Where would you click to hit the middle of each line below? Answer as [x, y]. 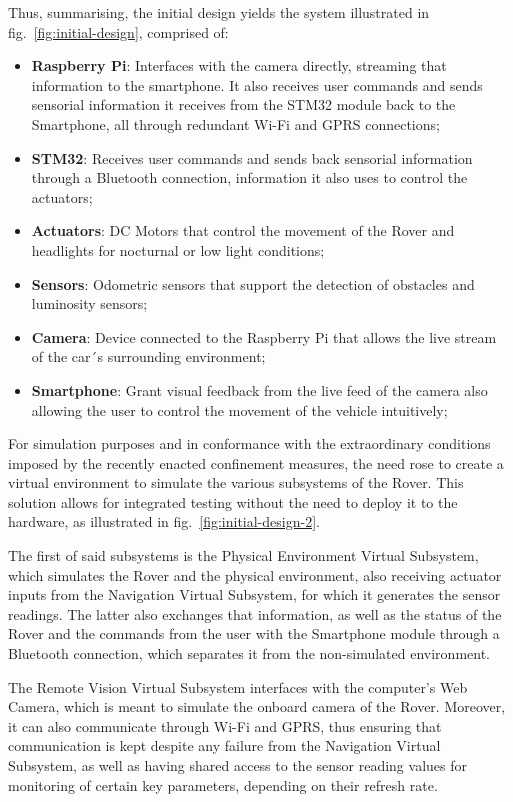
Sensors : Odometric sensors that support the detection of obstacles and [253, 283]
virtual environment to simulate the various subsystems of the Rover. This [236, 482]
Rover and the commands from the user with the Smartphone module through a [254, 633]
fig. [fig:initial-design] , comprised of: [118, 31]
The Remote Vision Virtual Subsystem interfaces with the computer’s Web [238, 686]
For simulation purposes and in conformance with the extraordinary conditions [249, 443]
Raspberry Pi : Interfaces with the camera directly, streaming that [239, 65]
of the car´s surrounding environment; [148, 356]
